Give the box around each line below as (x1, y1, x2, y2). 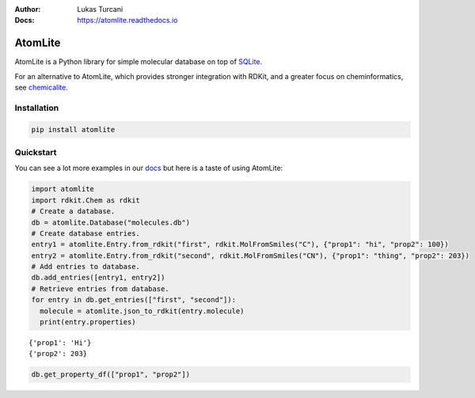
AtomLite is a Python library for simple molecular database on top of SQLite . (14, 57, 263, 66)
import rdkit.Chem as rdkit (31, 195, 140, 205)
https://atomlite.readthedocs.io (77, 16, 178, 25)
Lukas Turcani (77, 5, 123, 13)
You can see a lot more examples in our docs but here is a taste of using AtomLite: (14, 163, 283, 173)
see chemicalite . (14, 83, 69, 93)
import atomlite (31, 184, 95, 194)
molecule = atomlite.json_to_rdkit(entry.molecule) (40, 306, 245, 316)
